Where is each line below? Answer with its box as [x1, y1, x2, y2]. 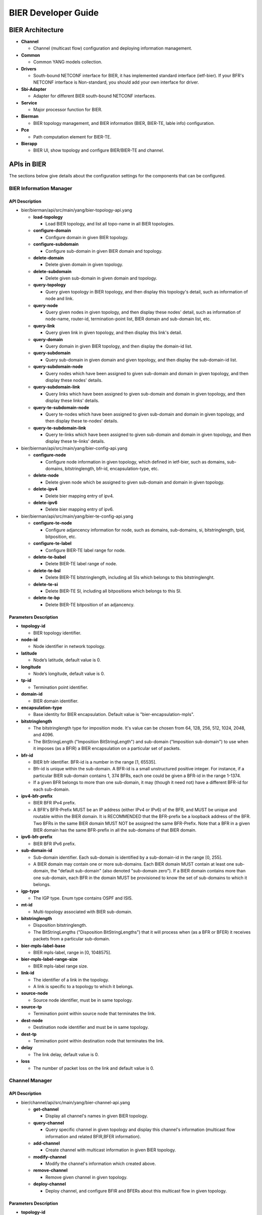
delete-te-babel [33, 554, 66, 560]
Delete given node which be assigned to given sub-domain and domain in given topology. [45, 479, 225, 485]
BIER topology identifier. [33, 630, 82, 636]
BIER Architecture [9, 26, 64, 34]
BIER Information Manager [9, 185, 72, 191]
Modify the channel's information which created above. [45, 1161, 156, 1166]
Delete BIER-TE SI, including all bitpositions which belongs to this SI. [45, 588, 182, 594]
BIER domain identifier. [33, 698, 79, 704]
